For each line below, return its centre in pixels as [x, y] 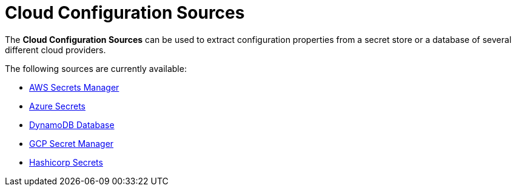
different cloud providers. [55, 50]
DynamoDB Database [72, 125]
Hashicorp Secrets [66, 162]
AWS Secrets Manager [74, 87]
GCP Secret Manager [72, 143]
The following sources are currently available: [96, 68]
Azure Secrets [57, 106]
